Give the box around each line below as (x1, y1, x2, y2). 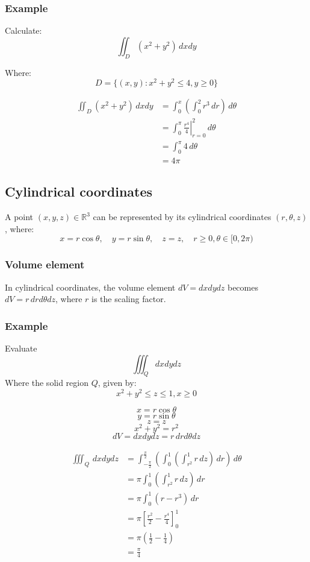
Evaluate (5, 342, 37, 355)
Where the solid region (5, 376, 88, 389)
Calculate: (5, 24, 42, 37)
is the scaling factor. (91, 292, 166, 305)
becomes (227, 280, 258, 293)
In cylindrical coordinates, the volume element (5, 280, 176, 293)
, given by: (98, 376, 137, 389)
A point (5, 210, 34, 223)
